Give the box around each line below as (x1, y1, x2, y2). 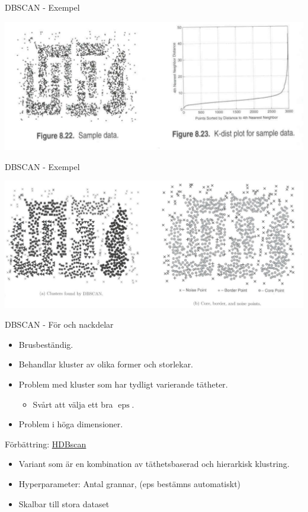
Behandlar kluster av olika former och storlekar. (18, 358, 194, 370)
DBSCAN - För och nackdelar (5, 318, 114, 331)
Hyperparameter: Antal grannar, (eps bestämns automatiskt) (18, 477, 241, 489)
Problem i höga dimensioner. (18, 418, 123, 430)
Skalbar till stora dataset (18, 497, 110, 510)
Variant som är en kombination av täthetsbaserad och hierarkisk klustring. (18, 457, 290, 470)
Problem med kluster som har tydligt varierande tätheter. (18, 378, 228, 391)
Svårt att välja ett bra (33, 398, 113, 410)
